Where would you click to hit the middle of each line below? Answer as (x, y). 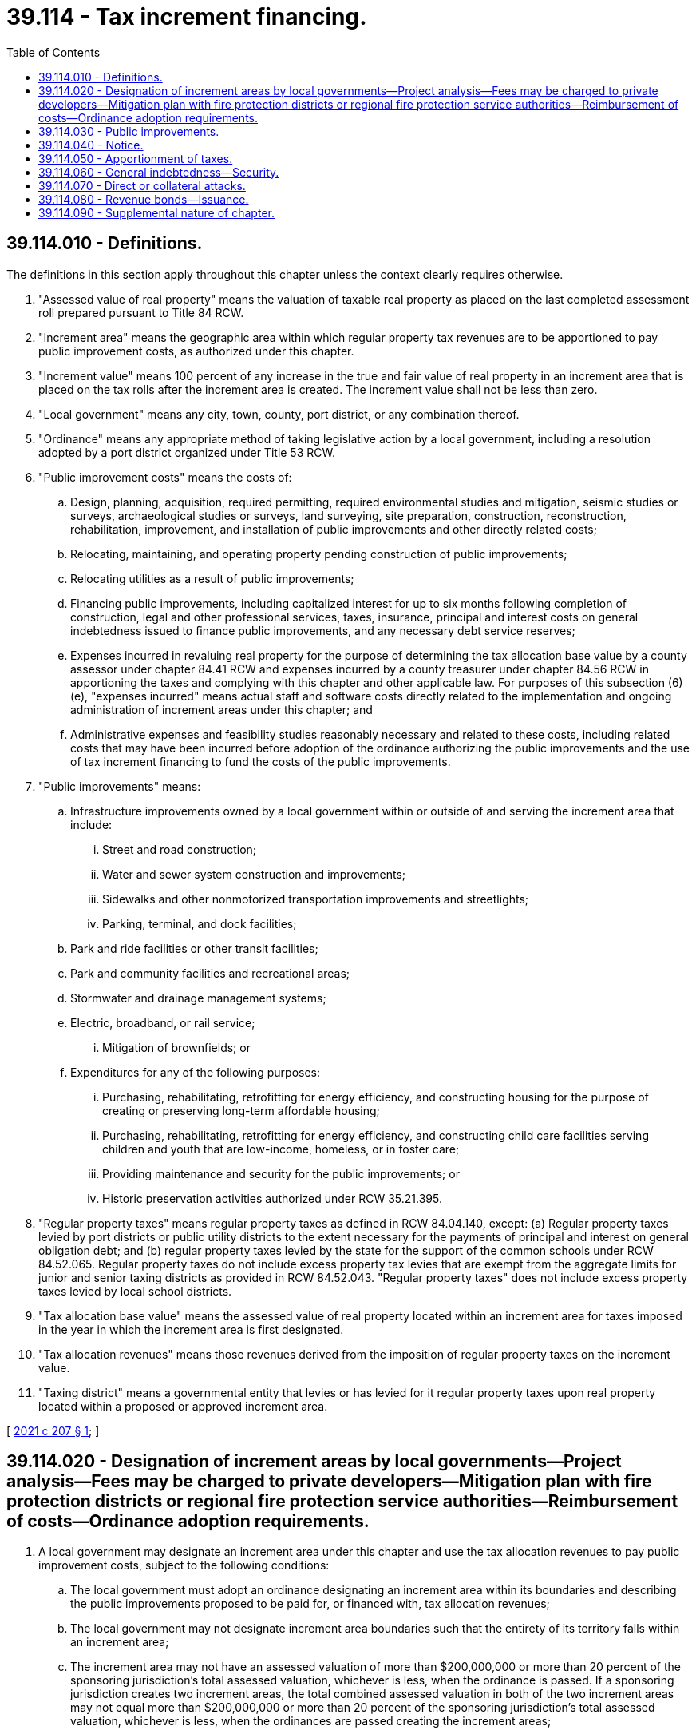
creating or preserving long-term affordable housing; (241, 1110)
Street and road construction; (180, 849)
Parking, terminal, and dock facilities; (200, 923)
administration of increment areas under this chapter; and (221, 709)
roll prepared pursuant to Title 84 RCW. (141, 312)
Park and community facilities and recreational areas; (210, 973)
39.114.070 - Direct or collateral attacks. (142, 185)
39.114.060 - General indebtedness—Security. (159, 172)
